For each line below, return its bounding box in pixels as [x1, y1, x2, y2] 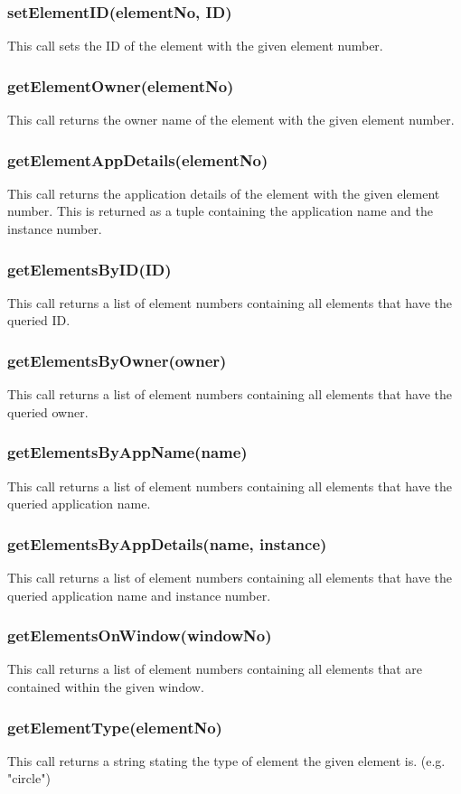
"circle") [7, 769, 51, 788]
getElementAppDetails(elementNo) [7, 148, 268, 171]
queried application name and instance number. [7, 585, 271, 604]
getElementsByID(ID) [7, 257, 172, 280]
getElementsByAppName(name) [7, 441, 248, 463]
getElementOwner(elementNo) [7, 74, 234, 97]
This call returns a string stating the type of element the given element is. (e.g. [7, 751, 446, 770]
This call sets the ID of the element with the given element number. [7, 36, 383, 55]
